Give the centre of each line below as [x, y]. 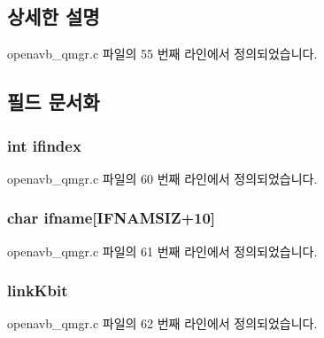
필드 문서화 [54, 102]
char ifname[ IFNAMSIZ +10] [112, 218]
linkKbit [38, 291]
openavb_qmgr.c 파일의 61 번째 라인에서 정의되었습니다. [162, 251]
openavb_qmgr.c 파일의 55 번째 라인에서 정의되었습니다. [162, 54]
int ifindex [44, 145]
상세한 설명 [54, 16]
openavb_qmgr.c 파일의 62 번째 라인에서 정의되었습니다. [162, 323]
